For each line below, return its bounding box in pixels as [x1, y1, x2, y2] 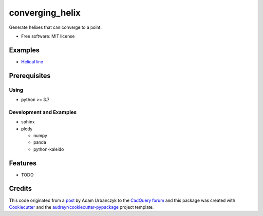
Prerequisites [9, 71, 51, 80]
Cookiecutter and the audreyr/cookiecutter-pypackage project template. [9, 204, 154, 210]
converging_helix [9, 7, 81, 18]
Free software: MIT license [21, 33, 75, 39]
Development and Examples [9, 109, 77, 116]
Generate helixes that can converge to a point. [9, 24, 102, 30]
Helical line [21, 59, 43, 64]
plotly [21, 126, 33, 132]
